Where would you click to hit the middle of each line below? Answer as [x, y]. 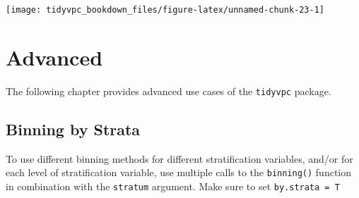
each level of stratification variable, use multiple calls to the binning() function [179, 172]
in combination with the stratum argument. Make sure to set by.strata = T [173, 186]
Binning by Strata [73, 129]
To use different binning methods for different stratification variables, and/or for [179, 158]
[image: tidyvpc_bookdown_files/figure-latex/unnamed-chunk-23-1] [165, 10]
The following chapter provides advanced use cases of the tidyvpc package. [169, 91]
